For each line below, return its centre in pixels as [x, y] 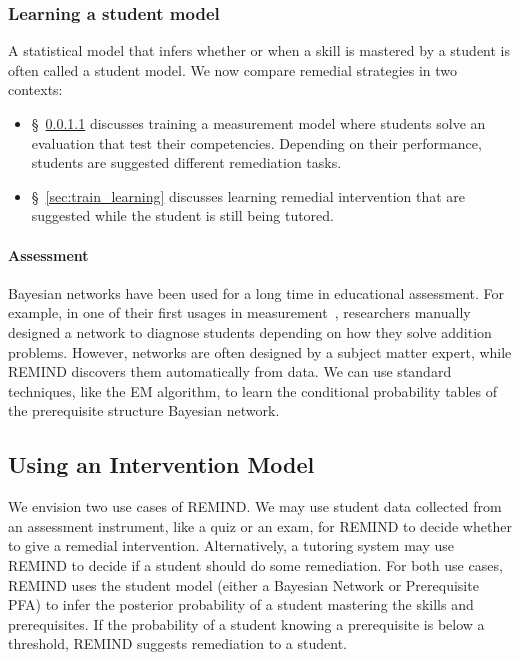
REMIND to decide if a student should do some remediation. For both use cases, [255, 564]
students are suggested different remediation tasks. [186, 162]
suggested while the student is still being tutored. [182, 215]
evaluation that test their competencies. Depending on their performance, [256, 142]
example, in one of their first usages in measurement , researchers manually [239, 312]
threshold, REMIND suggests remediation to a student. [177, 643]
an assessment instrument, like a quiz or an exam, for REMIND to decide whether [260, 525]
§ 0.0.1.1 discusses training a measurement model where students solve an [258, 123]
